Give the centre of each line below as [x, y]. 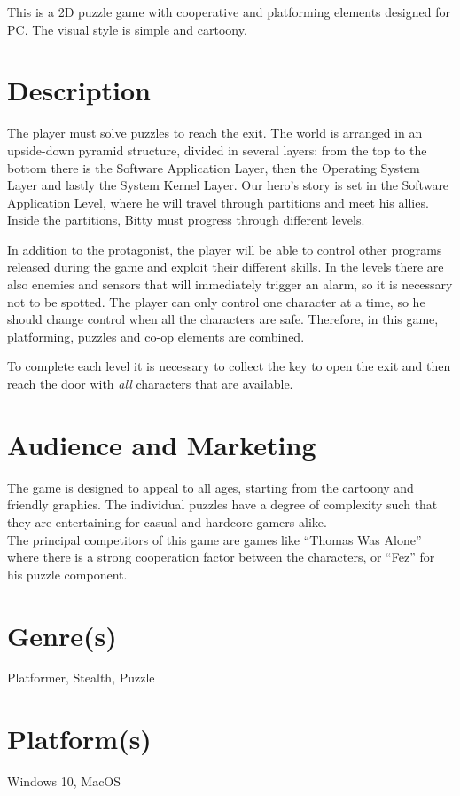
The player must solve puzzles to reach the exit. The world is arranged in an [215, 133]
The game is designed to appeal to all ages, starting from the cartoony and [211, 487]
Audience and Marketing [162, 444]
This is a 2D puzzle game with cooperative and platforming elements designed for [229, 12]
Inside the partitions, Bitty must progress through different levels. [186, 220]
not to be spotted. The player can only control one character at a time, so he [216, 301]
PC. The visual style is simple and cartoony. [127, 29]
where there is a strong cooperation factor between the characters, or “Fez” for [221, 557]
